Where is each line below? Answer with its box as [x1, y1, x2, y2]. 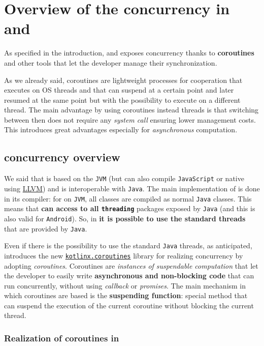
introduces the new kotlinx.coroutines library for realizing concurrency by [4, 250, 243, 261]
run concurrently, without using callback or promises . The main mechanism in [4, 280, 246, 291]
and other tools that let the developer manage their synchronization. [4, 57, 217, 68]
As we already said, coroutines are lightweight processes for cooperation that [4, 74, 243, 85]
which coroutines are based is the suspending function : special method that [4, 290, 248, 301]
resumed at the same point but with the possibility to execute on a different [4, 94, 241, 105]
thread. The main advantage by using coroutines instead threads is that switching [4, 104, 259, 115]
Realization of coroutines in [4, 332, 119, 344]
